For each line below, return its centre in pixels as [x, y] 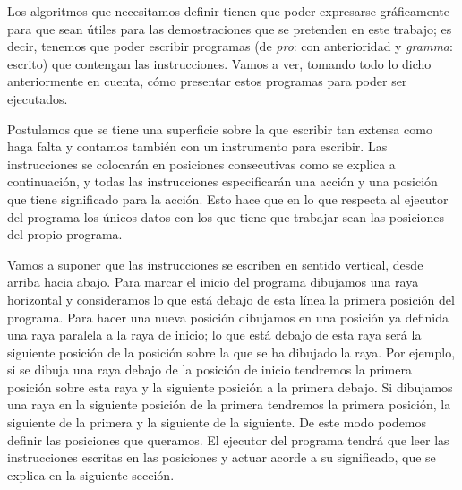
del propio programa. [65, 234]
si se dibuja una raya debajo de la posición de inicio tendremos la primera [210, 370]
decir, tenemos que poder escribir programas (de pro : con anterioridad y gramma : [230, 46]
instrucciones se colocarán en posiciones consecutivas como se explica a [201, 163]
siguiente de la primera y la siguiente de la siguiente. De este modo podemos [217, 422]
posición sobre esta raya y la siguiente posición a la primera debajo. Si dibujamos [230, 387]
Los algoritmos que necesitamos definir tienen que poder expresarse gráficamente [228, 11]
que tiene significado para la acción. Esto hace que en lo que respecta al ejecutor [228, 198]
